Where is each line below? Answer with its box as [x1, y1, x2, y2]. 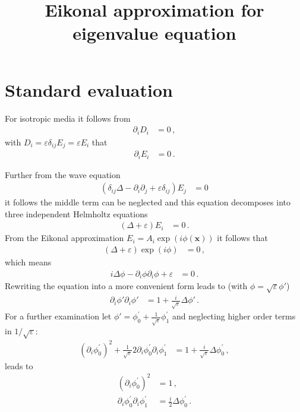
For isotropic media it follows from [5, 112, 131, 124]
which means [5, 255, 52, 268]
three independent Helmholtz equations [5, 207, 148, 220]
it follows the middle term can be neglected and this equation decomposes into [5, 196, 290, 208]
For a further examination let [5, 310, 112, 322]
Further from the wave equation [5, 168, 121, 180]
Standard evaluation [5, 77, 173, 102]
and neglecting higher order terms [172, 310, 296, 322]
